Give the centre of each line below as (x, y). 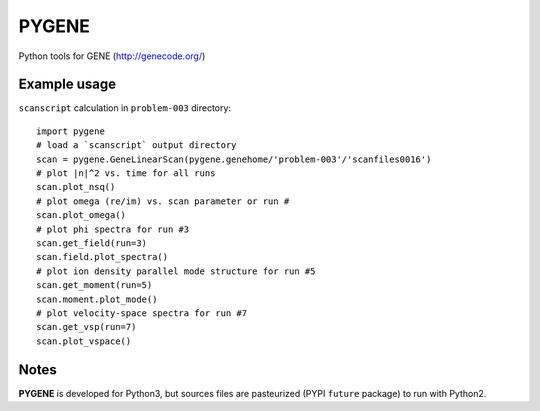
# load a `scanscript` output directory (136, 145)
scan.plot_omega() (81, 215)
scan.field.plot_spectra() (102, 257)
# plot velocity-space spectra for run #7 (142, 313)
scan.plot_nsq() (76, 187)
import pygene (70, 131)
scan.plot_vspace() (84, 341)
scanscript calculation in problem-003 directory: (125, 108)
